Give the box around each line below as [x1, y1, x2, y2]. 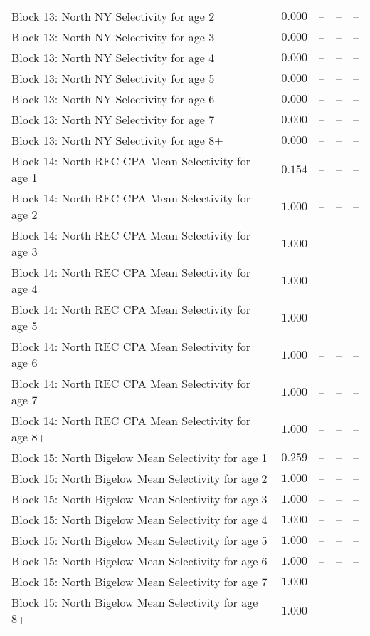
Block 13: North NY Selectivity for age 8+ [11, 132, 223, 148]
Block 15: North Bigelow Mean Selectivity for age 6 [11, 553, 268, 569]
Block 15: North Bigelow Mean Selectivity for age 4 [11, 511, 268, 528]
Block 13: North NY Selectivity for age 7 [11, 111, 215, 128]
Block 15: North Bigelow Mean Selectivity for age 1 [11, 449, 268, 466]
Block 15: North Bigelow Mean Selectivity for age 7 [11, 573, 268, 590]
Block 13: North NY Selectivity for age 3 [11, 29, 215, 45]
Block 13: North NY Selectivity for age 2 [11, 8, 215, 24]
